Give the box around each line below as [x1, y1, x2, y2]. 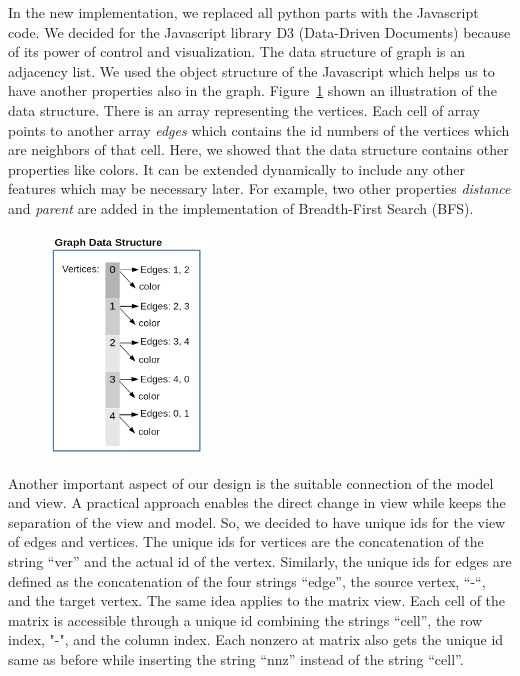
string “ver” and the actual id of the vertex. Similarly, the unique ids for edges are [8, 550, 512, 571]
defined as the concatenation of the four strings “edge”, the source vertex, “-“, [8, 570, 486, 591]
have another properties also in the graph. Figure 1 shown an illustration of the [8, 80, 497, 101]
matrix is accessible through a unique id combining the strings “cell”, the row [8, 609, 483, 630]
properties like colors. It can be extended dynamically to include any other [8, 158, 465, 179]
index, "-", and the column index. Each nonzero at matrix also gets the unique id [8, 629, 504, 650]
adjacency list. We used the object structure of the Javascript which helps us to [8, 60, 495, 81]
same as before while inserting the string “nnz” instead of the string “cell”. [8, 648, 464, 669]
